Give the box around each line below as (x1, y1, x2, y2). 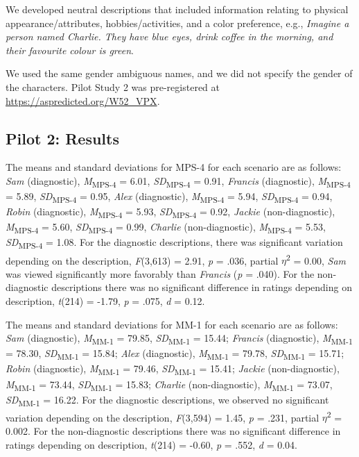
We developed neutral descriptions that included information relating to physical (6, 2, 349, 16)
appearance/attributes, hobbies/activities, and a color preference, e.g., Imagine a (6, 15, 349, 30)
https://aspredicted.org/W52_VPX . (6, 93, 160, 108)
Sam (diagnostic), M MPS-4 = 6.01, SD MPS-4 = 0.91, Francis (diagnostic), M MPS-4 (6, 173, 351, 190)
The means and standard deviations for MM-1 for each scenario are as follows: (6, 317, 338, 331)
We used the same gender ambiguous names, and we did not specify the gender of (6, 66, 353, 81)
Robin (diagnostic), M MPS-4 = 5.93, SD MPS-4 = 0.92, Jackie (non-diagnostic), (6, 204, 335, 220)
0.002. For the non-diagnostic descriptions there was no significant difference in (6, 424, 341, 438)
